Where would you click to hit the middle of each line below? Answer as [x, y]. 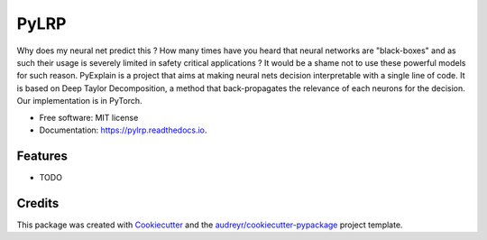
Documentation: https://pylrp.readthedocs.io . [123, 130]
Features [42, 156]
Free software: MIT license [89, 117]
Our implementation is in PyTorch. [80, 101]
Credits [38, 203]
